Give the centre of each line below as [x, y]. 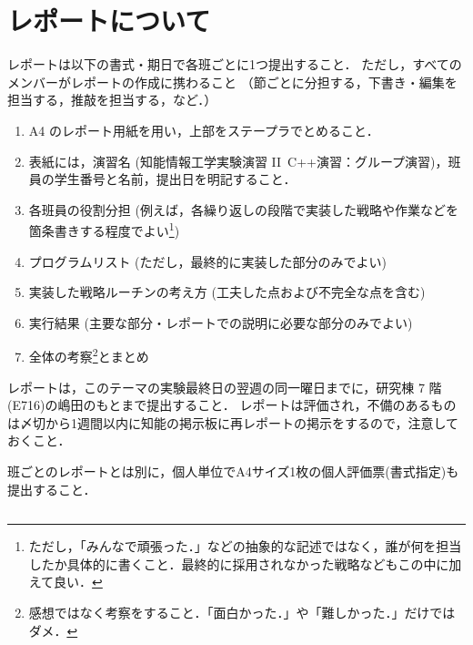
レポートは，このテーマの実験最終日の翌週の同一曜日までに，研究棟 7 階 [225, 387]
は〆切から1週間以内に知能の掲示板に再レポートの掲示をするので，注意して [233, 422]
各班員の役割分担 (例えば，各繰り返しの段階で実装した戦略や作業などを [243, 209]
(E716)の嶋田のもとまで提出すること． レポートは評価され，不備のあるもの [232, 405]
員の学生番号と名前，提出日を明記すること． [162, 179]
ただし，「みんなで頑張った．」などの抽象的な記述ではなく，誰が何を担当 [245, 546]
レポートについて [109, 20]
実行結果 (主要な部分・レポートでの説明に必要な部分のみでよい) [221, 322]
